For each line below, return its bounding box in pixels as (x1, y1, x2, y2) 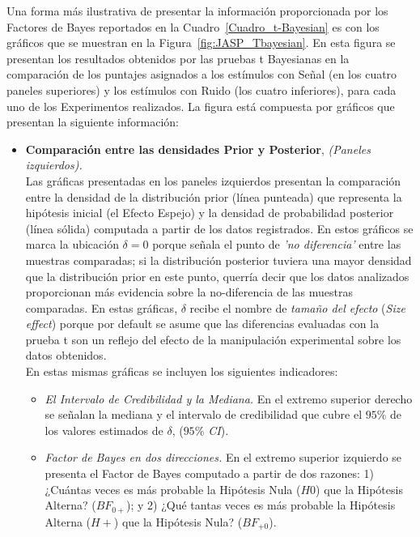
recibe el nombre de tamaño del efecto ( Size (189, 299, 405, 316)
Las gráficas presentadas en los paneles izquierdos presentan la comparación (25, 172, 401, 189)
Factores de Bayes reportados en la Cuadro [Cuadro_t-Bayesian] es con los (6, 18, 380, 35)
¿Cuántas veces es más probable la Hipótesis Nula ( (45, 480, 301, 497)
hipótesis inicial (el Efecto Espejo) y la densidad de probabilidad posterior (25, 204, 394, 221)
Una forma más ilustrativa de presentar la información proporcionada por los (6, 2, 388, 19)
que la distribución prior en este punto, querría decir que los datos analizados (25, 267, 409, 284)
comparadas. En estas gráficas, (25, 299, 178, 316)
